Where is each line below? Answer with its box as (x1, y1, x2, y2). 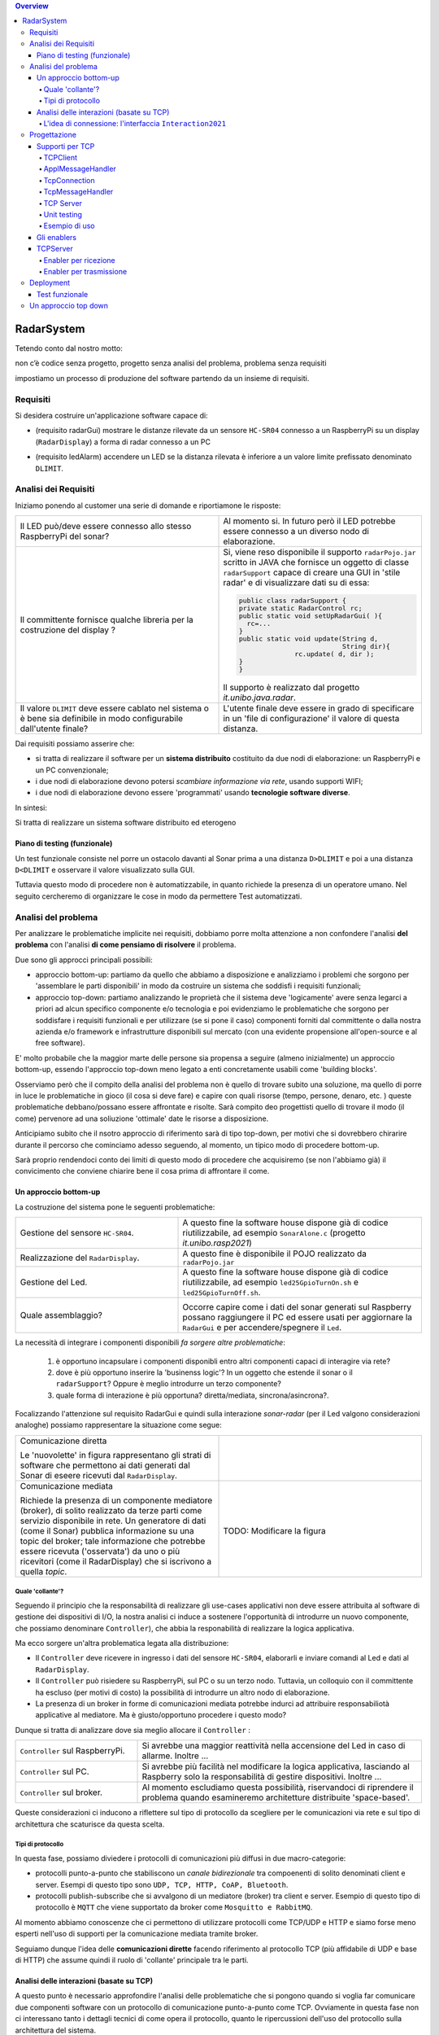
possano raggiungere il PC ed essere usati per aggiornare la (182, 1311, 413, 1323)
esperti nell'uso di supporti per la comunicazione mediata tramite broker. (15, 1929, 259, 1939)
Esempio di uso (43, 221, 95, 231)
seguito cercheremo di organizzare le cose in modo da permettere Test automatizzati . (15, 891, 302, 901)
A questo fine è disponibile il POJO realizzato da (182, 1248, 367, 1259)
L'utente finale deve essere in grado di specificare (223, 702, 415, 714)
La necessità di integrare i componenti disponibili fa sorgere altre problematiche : (15, 1337, 286, 1347)
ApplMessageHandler (43, 164, 117, 174)
